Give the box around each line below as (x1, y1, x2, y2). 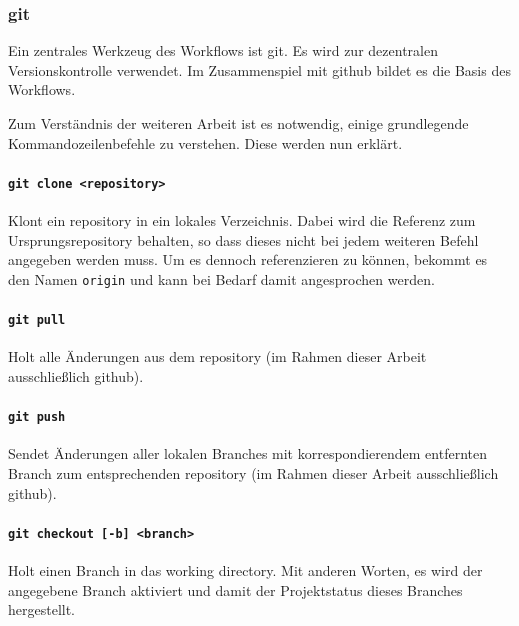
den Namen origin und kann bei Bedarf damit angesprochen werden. (8, 268, 435, 289)
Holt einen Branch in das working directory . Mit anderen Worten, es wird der (8, 560, 483, 581)
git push (8, 410, 66, 425)
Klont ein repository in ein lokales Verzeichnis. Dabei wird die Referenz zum (8, 210, 476, 231)
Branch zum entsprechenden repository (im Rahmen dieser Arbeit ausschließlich (8, 462, 499, 483)
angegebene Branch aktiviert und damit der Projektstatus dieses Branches (8, 579, 463, 600)
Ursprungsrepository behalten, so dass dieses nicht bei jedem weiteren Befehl (8, 229, 479, 250)
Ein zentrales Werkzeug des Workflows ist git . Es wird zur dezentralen (8, 40, 438, 61)
